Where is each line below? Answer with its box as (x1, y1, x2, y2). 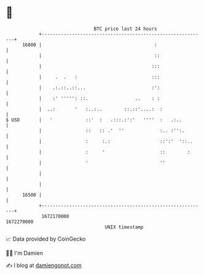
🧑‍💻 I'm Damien (6, 249, 44, 257)
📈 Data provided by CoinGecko (6, 235, 86, 243)
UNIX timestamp (104, 224, 144, 230)
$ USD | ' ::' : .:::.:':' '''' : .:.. (6, 116, 182, 123)
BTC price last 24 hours (93, 26, 157, 32)
